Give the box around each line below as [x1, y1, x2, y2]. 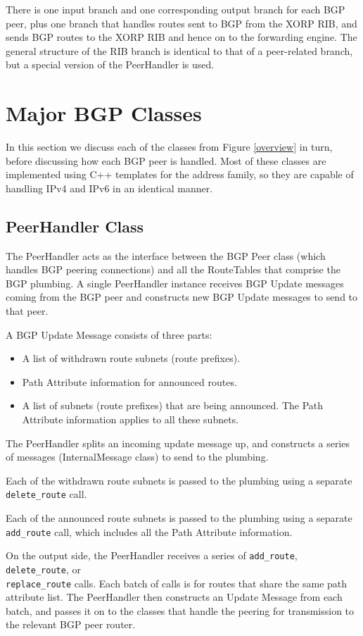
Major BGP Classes [6, 99, 202, 127]
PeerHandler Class [6, 215, 144, 237]
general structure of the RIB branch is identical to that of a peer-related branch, [6, 43, 353, 58]
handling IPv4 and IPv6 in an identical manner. [6, 180, 213, 195]
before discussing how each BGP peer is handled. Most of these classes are [6, 153, 326, 168]
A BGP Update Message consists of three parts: [6, 327, 212, 342]
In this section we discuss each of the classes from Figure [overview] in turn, [6, 139, 333, 154]
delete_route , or [6, 561, 81, 576]
